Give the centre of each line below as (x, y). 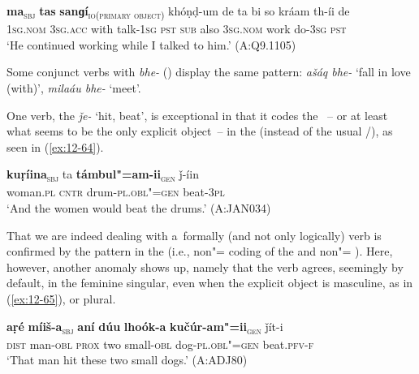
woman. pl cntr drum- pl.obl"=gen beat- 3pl (116, 192)
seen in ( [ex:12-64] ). (55, 146)
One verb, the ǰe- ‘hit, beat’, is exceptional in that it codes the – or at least (197, 115)
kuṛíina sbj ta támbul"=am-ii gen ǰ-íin (103, 175)
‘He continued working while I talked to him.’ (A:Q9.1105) (151, 44)
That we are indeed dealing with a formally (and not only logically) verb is (194, 235)
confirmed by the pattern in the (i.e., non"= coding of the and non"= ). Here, (200, 251)
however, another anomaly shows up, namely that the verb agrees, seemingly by (205, 267)
